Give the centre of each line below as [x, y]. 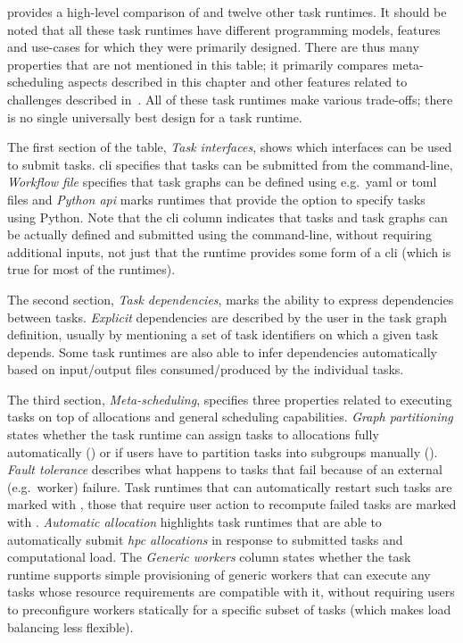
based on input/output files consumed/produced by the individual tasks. [206, 369]
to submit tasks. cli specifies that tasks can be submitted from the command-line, [230, 164]
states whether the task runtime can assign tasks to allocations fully [193, 434]
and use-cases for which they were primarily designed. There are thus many [213, 47]
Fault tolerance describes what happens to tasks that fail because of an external [225, 469]
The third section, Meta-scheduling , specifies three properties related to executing [230, 399]
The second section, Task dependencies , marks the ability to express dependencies [231, 299]
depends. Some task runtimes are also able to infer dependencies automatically [222, 351]
